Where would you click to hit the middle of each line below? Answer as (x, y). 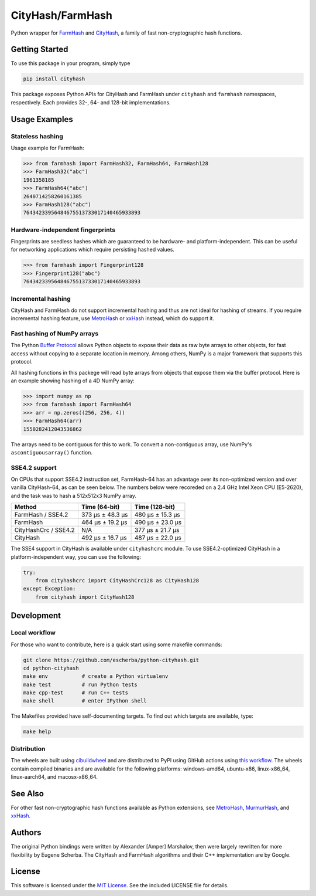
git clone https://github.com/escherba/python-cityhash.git (111, 660)
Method (25, 507)
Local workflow (33, 633)
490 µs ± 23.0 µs (158, 522)
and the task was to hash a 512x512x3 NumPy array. (74, 495)
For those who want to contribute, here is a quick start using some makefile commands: (116, 644)
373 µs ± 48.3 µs (104, 515)
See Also (27, 794)
